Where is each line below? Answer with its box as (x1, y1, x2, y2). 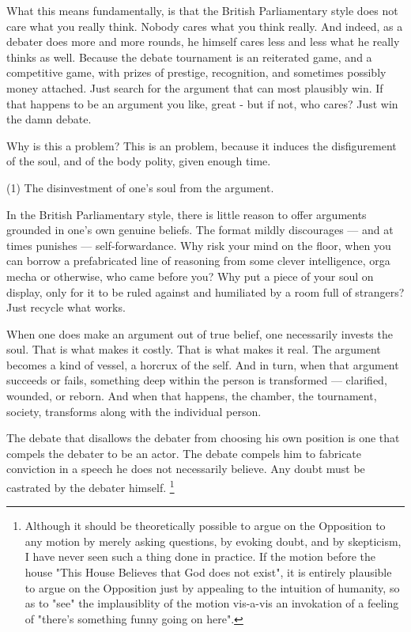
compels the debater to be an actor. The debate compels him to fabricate (6, 445, 362, 461)
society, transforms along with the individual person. (6, 403, 262, 419)
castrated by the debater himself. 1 (6, 477, 175, 495)
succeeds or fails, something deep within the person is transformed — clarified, (6, 372, 387, 388)
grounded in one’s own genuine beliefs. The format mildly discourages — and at (6, 221, 394, 238)
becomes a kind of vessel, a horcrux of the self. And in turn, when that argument (6, 356, 399, 373)
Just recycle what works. (6, 299, 126, 316)
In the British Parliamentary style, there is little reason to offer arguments (6, 206, 367, 222)
